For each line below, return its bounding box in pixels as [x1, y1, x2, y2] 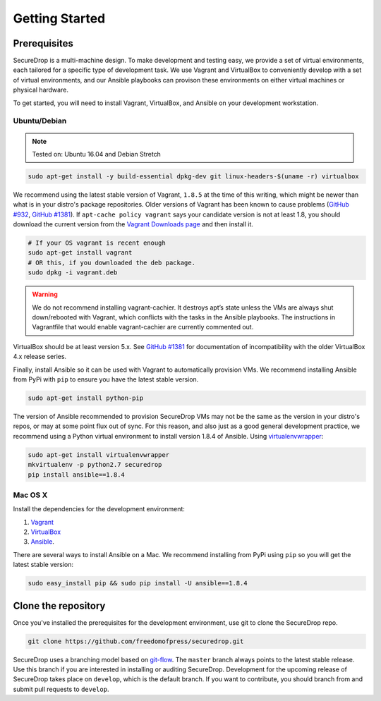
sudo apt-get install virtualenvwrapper [28, 451, 169, 458]
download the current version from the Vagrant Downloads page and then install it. [13, 220, 254, 228]
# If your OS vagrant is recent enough [28, 239, 166, 247]
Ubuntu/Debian [13, 116, 67, 126]
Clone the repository [13, 599, 106, 611]
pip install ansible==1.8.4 [28, 470, 125, 479]
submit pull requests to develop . [13, 685, 109, 693]
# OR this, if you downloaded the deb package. [28, 258, 195, 267]
